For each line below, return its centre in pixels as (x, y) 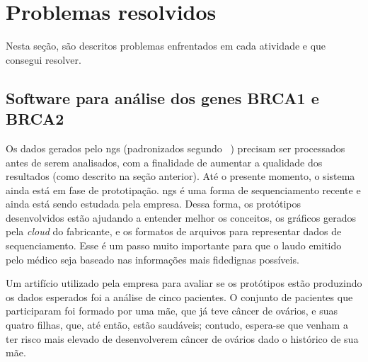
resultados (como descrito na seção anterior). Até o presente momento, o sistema (180, 176)
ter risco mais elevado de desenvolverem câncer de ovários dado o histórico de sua (182, 338)
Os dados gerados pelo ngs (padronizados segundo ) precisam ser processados (176, 148)
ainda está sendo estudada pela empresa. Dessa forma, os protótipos (154, 204)
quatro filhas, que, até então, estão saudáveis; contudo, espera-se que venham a (177, 325)
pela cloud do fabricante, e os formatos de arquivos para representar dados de (174, 231)
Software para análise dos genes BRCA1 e (162, 97)
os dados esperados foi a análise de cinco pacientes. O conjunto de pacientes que (179, 296)
